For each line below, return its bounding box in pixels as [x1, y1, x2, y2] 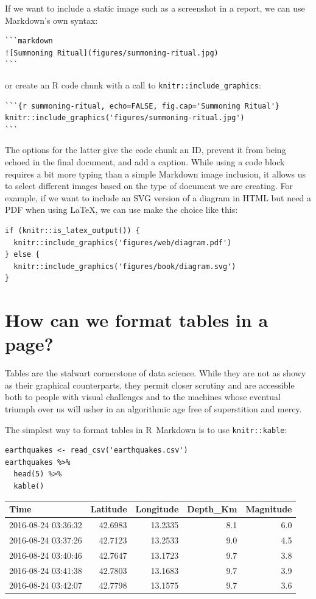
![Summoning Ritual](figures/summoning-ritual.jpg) [5, 48, 219, 57]
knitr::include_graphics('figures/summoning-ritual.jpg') [5, 113, 245, 123]
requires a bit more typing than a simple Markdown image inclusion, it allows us [5, 167, 306, 180]
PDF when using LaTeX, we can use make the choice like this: [5, 203, 238, 216]
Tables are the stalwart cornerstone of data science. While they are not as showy [5, 367, 306, 379]
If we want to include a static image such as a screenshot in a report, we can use [5, 2, 305, 14]
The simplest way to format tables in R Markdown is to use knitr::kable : [5, 423, 287, 436]
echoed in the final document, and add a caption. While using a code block [5, 156, 285, 168]
